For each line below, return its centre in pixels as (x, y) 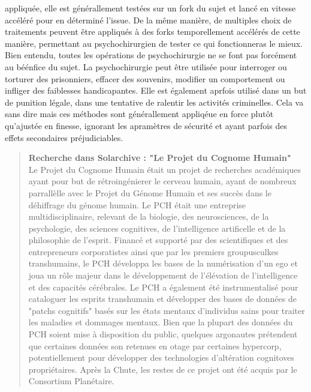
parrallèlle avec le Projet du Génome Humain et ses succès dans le (150, 192)
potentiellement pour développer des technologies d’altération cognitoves (161, 357)
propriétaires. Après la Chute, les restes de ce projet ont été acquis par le (163, 369)
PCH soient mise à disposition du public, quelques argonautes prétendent (163, 334)
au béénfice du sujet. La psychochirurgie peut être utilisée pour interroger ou (146, 66)
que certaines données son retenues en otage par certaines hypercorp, (155, 345)
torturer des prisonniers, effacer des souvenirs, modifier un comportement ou (145, 78)
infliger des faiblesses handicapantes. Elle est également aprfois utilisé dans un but (156, 90)
